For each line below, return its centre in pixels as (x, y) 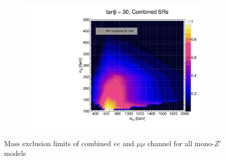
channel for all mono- (181, 143)
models (15, 153)
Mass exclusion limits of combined (58, 143)
